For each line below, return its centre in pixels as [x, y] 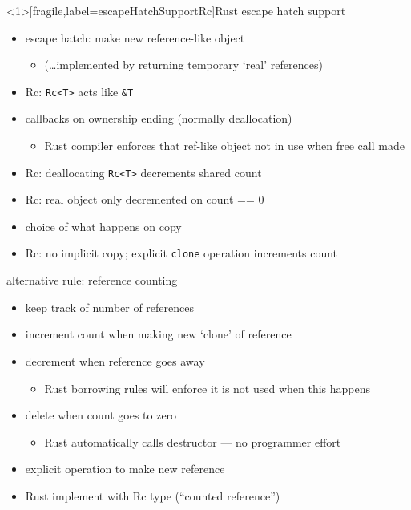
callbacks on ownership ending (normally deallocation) [159, 118]
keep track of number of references [110, 307]
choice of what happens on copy [103, 226]
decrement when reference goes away [115, 360]
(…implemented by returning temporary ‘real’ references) [183, 65]
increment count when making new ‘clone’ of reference [158, 334]
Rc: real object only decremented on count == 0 [145, 199]
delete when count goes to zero [101, 415]
